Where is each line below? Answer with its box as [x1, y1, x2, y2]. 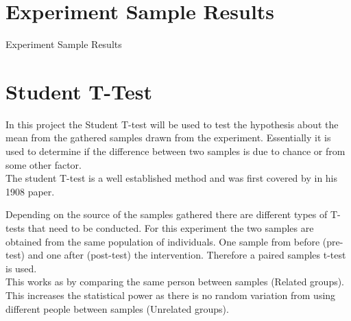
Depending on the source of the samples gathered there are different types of [5, 207, 328, 222]
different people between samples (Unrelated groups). [5, 301, 229, 316]
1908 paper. [5, 184, 55, 198]
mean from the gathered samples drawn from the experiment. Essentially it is [5, 130, 331, 145]
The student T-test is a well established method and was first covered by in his [5, 171, 338, 185]
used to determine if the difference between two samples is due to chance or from [5, 144, 346, 158]
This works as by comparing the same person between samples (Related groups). [5, 274, 345, 289]
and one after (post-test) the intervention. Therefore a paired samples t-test [27, 248, 346, 262]
